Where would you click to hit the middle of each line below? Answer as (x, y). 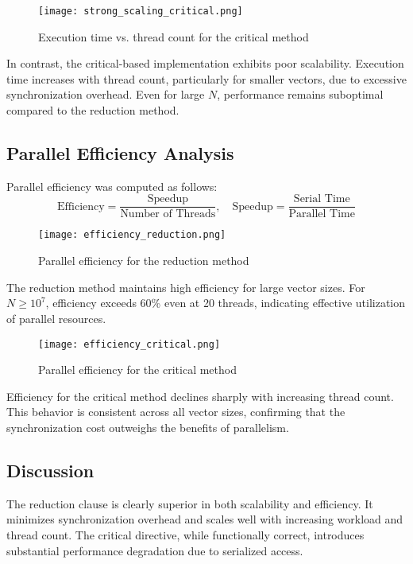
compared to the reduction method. (93, 110)
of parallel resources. (56, 318)
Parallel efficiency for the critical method (137, 370)
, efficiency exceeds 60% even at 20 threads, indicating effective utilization (226, 303)
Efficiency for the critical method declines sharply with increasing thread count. (200, 396)
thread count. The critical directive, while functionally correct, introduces (185, 534)
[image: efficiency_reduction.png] (132, 235)
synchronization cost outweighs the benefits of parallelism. (148, 427)
